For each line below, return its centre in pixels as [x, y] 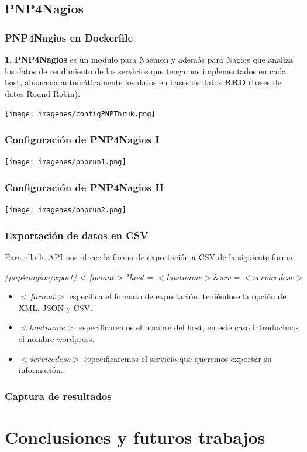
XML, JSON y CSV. [55, 307]
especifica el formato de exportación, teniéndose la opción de [178, 296]
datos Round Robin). [42, 93]
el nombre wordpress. [56, 338]
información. [41, 370]
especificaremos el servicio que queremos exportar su [178, 358]
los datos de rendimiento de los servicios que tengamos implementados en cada [146, 70]
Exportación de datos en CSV [77, 235]
